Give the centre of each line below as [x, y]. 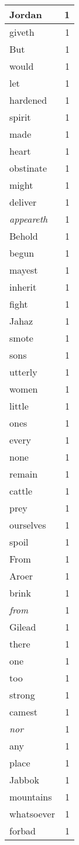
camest [24, 712]
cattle [21, 491]
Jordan [26, 14]
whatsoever [32, 814]
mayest [24, 270]
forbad [23, 831]
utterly [23, 372]
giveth [22, 32]
